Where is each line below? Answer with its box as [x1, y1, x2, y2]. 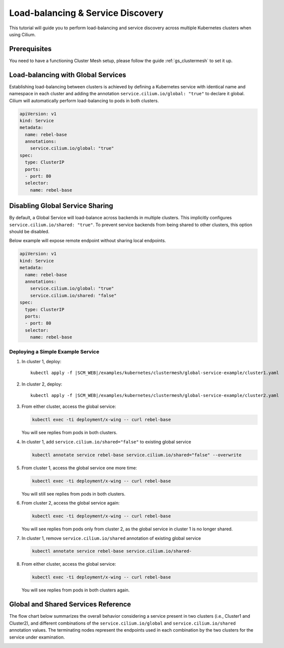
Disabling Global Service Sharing [9, 201, 114, 210]
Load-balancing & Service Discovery [9, 7, 164, 18]
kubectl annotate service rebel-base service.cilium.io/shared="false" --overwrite [32, 452, 242, 457]
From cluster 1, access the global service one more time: [21, 464, 138, 471]
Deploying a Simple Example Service [9, 348, 99, 355]
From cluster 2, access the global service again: [21, 500, 120, 506]
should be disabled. [9, 229, 50, 235]
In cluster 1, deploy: [21, 358, 62, 364]
